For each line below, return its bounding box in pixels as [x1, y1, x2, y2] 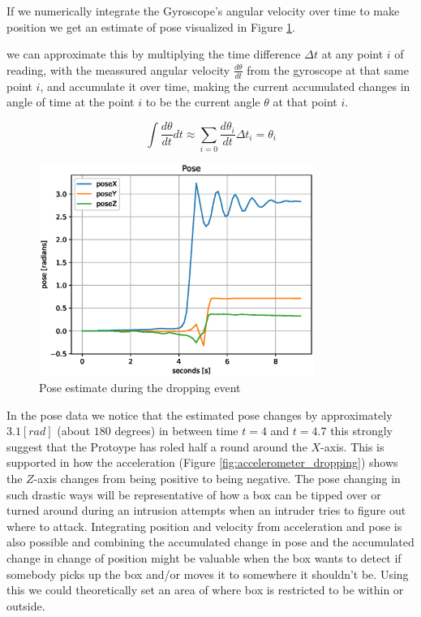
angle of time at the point [6, 93, 135, 110]
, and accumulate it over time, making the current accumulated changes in [40, 77, 410, 94]
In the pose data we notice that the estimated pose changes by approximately [6, 406, 393, 423]
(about [57, 422, 91, 439]
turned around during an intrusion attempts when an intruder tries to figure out [6, 502, 406, 519]
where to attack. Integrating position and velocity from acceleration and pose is [6, 517, 402, 534]
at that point [273, 93, 337, 110]
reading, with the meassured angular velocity [6, 61, 230, 78]
